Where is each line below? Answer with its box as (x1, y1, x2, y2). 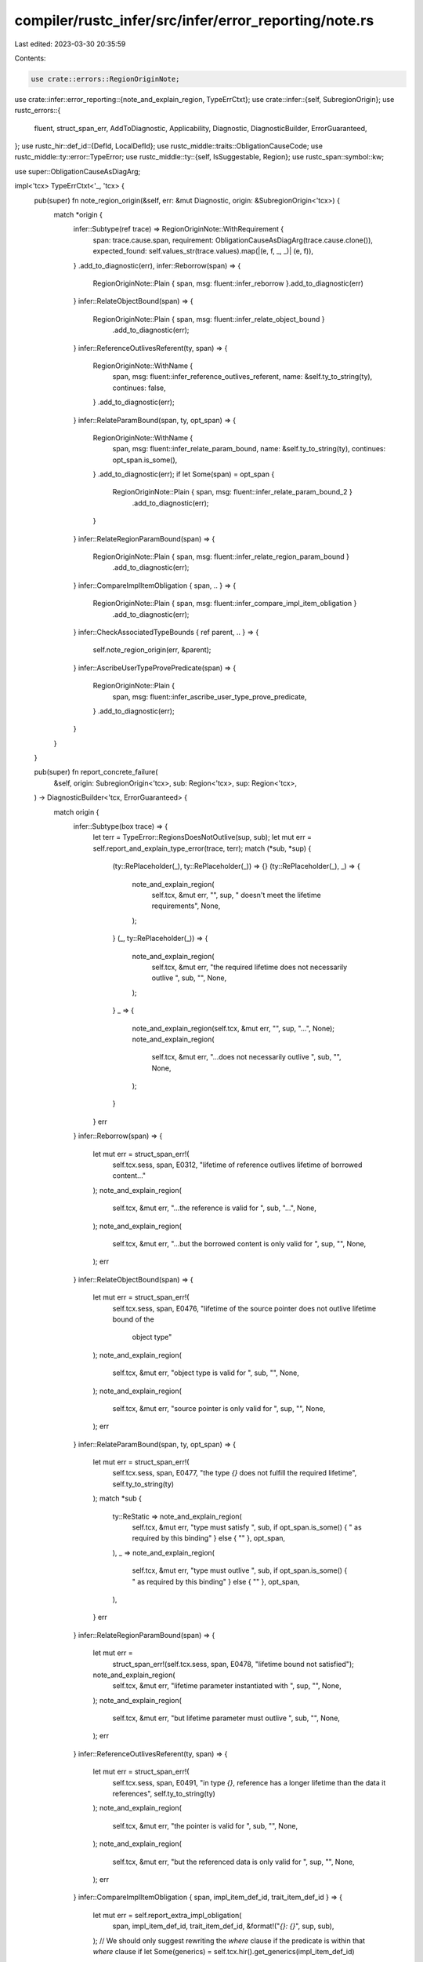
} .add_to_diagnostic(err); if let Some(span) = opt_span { (92, 469, 275, 479)
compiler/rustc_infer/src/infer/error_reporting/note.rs (14, 12, 374, 29)
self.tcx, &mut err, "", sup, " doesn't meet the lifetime (151, 891, 321, 899)
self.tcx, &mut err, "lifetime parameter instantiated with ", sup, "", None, (112, 1681, 342, 1690)
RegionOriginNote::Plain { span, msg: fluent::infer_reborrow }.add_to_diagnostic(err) (92, 279, 363, 288)
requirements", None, (151, 901, 221, 910)
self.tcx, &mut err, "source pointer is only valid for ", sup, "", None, (112, 1403, 326, 1413)
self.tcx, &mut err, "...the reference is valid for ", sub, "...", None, (112, 1203, 317, 1213)
